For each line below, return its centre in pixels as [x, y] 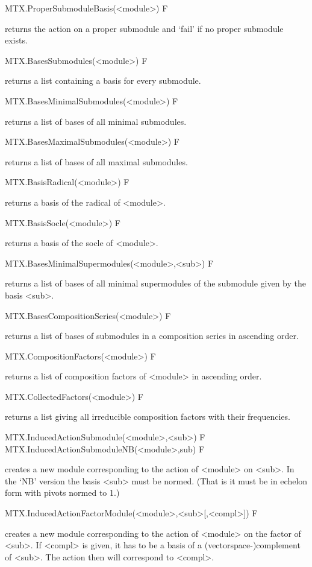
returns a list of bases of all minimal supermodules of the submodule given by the [155, 283]
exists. [16, 40]
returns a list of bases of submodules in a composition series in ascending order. [152, 336]
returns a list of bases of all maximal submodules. [96, 161]
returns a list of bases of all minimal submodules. [96, 121]
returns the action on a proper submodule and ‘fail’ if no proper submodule [144, 28]
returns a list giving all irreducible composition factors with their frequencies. [148, 417]
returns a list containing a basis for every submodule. [103, 81]
